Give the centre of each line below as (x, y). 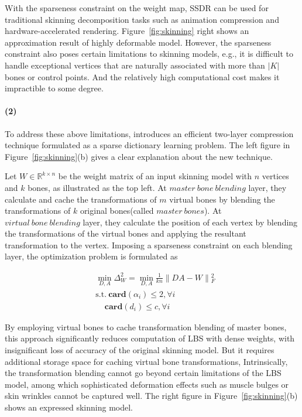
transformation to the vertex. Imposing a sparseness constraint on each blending (149, 245)
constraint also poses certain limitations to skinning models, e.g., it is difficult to (149, 54)
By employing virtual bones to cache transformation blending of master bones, (146, 327)
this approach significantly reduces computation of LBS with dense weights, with (150, 338)
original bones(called (117, 211)
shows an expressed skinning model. (69, 407)
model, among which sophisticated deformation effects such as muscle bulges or (147, 384)
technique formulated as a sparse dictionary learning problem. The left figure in (147, 145)
